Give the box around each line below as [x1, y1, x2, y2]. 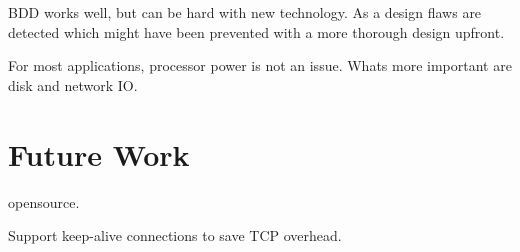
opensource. [8, 191, 80, 212]
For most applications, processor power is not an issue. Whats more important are [8, 55, 512, 76]
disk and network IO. [8, 74, 138, 95]
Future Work [8, 133, 190, 174]
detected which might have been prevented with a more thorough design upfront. [8, 21, 505, 42]
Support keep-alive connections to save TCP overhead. [8, 225, 342, 246]
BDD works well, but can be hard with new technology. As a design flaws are [8, 2, 482, 22]
